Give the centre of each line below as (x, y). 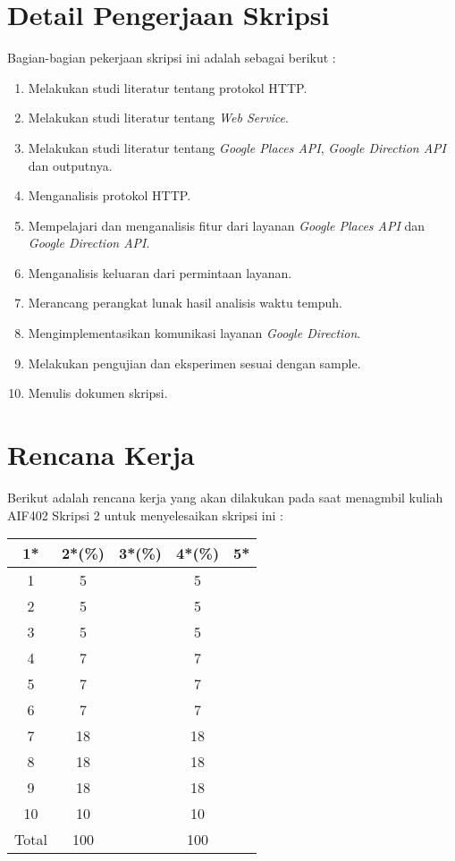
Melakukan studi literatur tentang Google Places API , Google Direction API (237, 147)
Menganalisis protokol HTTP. (110, 195)
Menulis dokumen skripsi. (98, 393)
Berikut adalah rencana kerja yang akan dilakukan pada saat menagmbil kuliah (225, 497)
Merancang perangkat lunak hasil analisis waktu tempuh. (185, 303)
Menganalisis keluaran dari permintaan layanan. (160, 272)
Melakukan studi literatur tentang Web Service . (158, 118)
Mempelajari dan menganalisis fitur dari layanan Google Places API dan (227, 225)
